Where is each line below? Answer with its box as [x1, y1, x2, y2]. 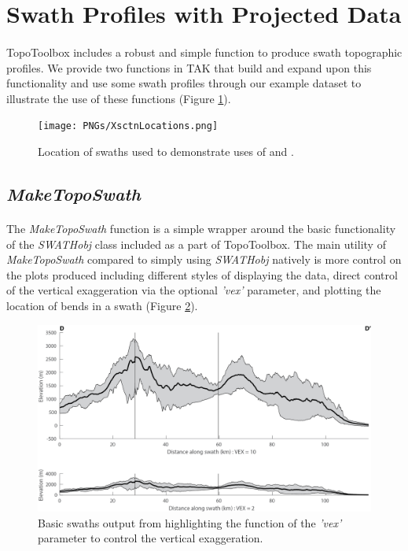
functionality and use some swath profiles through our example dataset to [6, 75, 362, 91]
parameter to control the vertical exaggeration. [38, 530, 263, 546]
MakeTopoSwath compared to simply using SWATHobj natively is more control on [6, 251, 402, 268]
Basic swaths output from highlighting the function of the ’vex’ [38, 514, 342, 531]
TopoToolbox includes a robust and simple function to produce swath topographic [6, 43, 402, 60]
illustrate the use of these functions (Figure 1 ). [6, 90, 231, 106]
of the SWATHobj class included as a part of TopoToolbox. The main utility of [6, 235, 386, 252]
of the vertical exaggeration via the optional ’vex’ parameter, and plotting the [6, 282, 381, 298]
